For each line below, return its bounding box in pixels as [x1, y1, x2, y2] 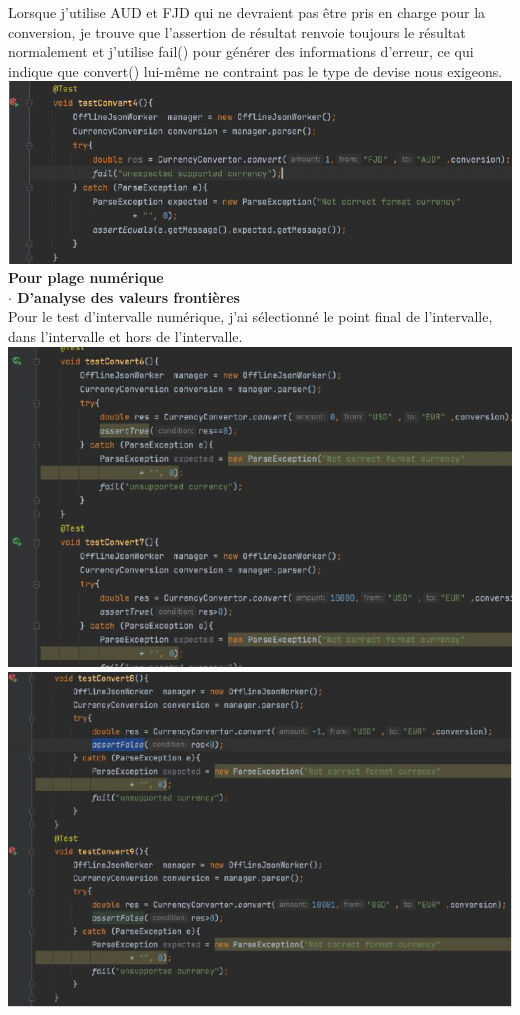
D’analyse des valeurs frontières [17, 286, 240, 307]
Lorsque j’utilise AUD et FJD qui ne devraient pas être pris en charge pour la [8, 2, 486, 22]
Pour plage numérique [8, 267, 164, 288]
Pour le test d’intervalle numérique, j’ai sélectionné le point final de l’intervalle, [8, 306, 493, 327]
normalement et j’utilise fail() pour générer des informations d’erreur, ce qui [8, 41, 474, 62]
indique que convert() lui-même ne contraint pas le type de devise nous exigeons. [8, 60, 503, 81]
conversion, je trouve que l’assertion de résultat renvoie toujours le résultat [8, 21, 466, 42]
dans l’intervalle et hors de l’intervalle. [8, 325, 243, 346]
